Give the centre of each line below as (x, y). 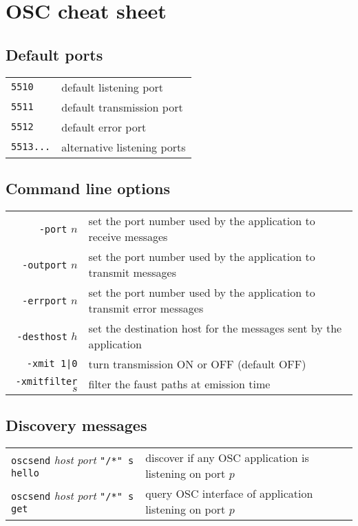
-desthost (42, 337)
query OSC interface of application (229, 493)
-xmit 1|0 (52, 364)
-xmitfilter (46, 381)
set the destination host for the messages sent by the (215, 328)
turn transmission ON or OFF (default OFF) (197, 364)
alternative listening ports (124, 147)
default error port (104, 127)
